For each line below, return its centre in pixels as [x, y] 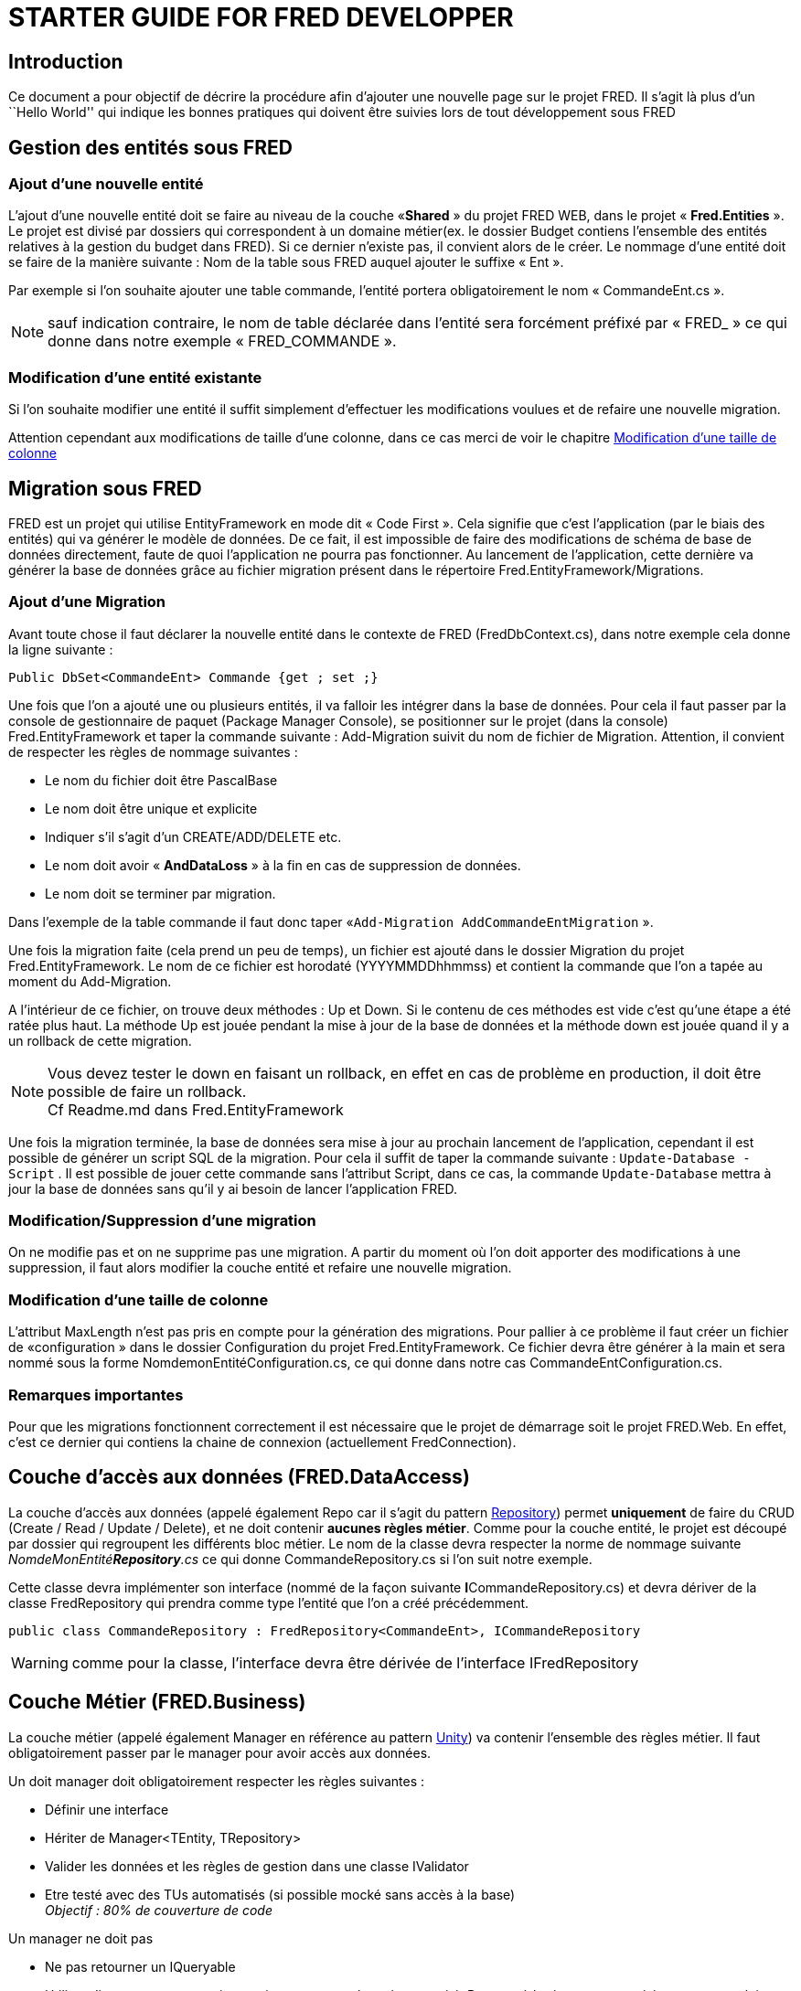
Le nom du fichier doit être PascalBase [161, 780]
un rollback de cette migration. [100, 1040]
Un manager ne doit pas [81, 1938]
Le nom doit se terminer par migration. [160, 893]
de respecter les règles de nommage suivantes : [153, 751]
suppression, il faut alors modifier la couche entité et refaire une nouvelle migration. [260, 1268]
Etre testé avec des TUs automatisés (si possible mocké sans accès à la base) [280, 1894]
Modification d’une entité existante [135, 377]
